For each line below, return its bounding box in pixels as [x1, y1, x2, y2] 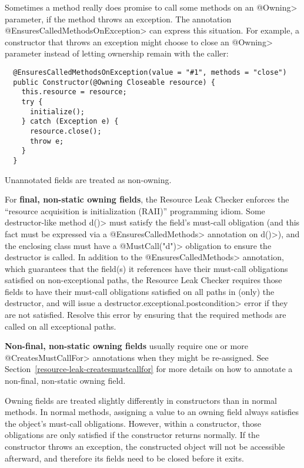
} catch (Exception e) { [21, 117, 119, 126]
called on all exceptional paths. [5, 320, 116, 332]
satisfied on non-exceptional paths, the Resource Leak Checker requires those [5, 274, 282, 286]
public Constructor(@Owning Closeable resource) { [13, 78, 215, 87]
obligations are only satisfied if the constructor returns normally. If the [5, 429, 260, 441]
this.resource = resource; [21, 88, 127, 97]
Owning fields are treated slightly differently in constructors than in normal [5, 394, 277, 406]
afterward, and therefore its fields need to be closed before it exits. [5, 452, 244, 464]
